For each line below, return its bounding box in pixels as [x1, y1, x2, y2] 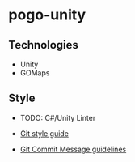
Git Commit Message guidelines [19, 144, 127, 154]
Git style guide [19, 128, 69, 139]
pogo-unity [8, 6, 86, 24]
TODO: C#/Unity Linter [19, 113, 96, 122]
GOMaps [19, 68, 50, 78]
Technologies [8, 38, 79, 52]
